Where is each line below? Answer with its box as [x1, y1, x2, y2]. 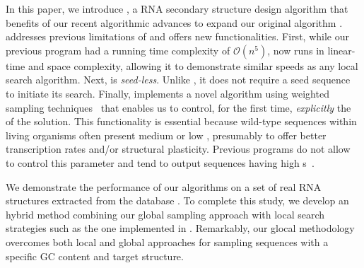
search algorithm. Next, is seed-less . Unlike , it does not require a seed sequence [6, 72, 351, 87]
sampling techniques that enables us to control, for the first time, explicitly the [6, 100, 351, 115]
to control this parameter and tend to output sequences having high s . [6, 155, 315, 170]
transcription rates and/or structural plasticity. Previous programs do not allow [6, 141, 351, 156]
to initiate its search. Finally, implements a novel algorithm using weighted [6, 86, 329, 100]
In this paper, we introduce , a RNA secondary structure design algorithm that [6, 1, 348, 16]
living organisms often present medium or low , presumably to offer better [6, 127, 327, 142]
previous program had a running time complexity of [6, 42, 230, 57]
